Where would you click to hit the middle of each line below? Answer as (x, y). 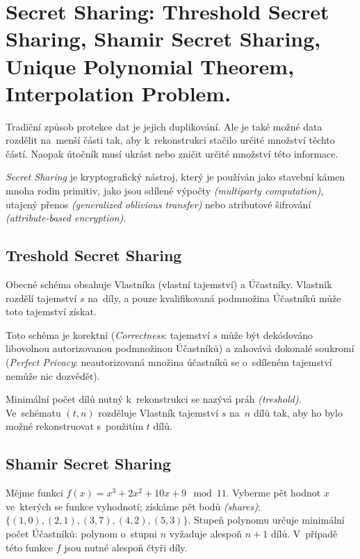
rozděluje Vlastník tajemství (158, 412)
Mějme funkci (34, 493)
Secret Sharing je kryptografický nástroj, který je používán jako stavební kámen (175, 177)
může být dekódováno (267, 334)
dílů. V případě (304, 533)
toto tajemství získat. (51, 311)
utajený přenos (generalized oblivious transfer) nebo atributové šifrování (158, 204)
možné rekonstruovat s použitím (75, 426)
